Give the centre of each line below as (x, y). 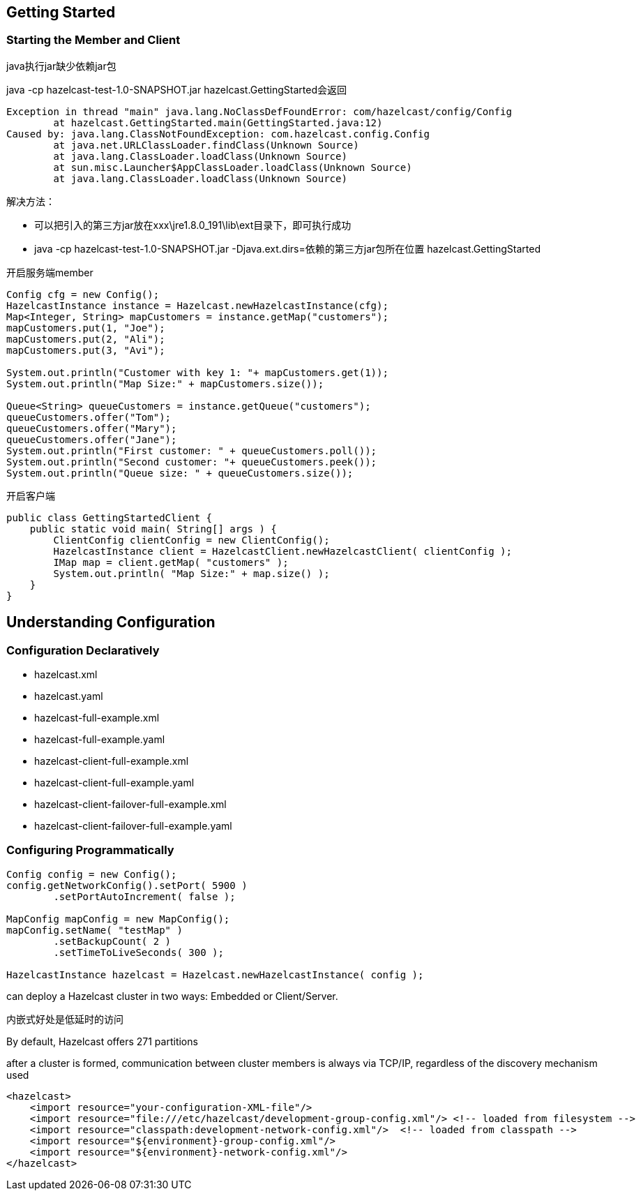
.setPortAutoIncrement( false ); (144, 896)
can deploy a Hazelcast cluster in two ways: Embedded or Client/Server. (172, 996)
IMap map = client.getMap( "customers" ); (171, 562)
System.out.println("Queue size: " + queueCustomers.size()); (180, 473)
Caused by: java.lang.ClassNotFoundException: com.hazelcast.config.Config (218, 134)
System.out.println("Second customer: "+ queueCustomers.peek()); (192, 462)
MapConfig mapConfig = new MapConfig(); (118, 919)
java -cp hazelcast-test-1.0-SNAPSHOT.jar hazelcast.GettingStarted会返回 (176, 89)
